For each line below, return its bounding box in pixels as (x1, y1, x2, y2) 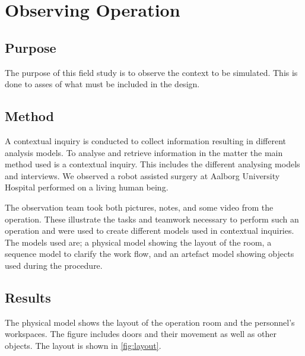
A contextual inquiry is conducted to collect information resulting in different (5, 134, 287, 147)
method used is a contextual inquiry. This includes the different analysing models (5, 158, 300, 170)
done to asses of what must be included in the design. (5, 78, 200, 90)
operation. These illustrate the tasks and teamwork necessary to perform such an (5, 212, 299, 225)
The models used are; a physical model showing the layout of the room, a (5, 236, 272, 248)
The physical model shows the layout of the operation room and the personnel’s (5, 316, 295, 328)
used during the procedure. (5, 259, 103, 271)
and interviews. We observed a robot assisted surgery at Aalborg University (5, 169, 280, 182)
